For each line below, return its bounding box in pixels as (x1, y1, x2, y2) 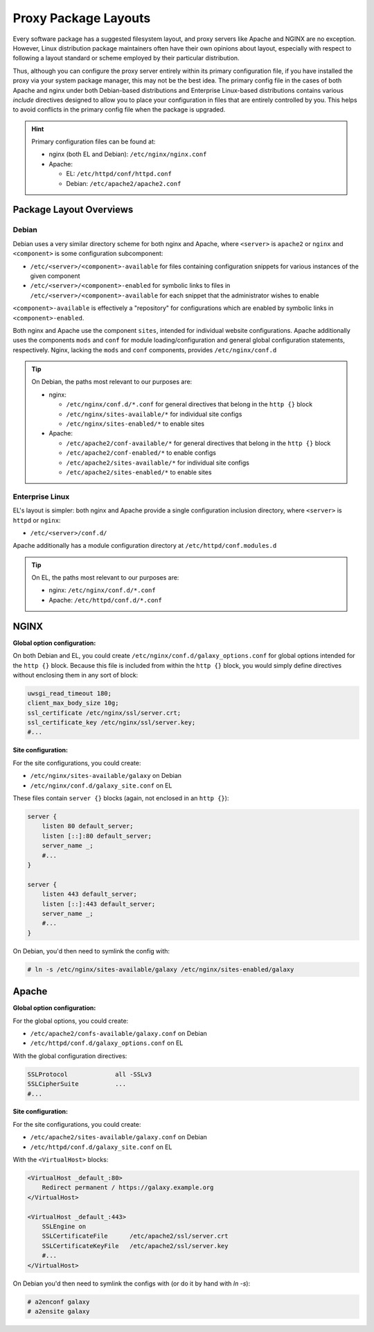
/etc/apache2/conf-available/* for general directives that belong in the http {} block (66, 439, 331, 447)
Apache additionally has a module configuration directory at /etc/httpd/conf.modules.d (12, 542, 277, 550)
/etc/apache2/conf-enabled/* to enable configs (66, 449, 216, 457)
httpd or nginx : (12, 516, 61, 524)
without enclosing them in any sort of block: (12, 671, 139, 679)
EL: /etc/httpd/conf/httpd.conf (66, 170, 172, 178)
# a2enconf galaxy (27, 1297, 90, 1306)
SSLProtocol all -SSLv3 (27, 1070, 152, 1078)
